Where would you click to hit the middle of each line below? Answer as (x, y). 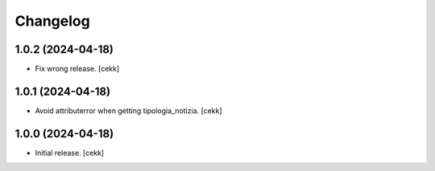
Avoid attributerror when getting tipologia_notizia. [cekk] (128, 110)
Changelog (52, 21)
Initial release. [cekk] (70, 153)
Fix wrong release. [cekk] (77, 69)
